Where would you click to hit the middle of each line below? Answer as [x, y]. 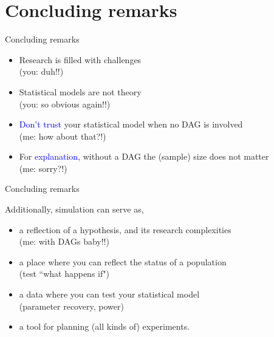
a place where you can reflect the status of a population [123, 261]
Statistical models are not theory [80, 91]
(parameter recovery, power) [71, 306]
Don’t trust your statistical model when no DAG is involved [131, 124]
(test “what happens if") [64, 274]
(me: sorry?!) [43, 168]
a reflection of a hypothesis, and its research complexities [125, 229]
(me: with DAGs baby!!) [64, 241]
